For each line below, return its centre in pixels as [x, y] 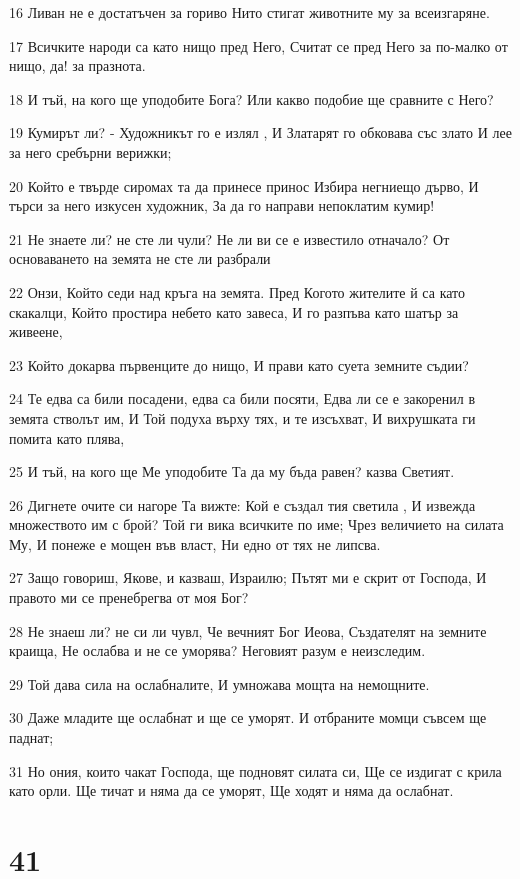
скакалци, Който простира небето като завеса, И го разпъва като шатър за [234, 311]
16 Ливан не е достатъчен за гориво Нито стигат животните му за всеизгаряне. [249, 12]
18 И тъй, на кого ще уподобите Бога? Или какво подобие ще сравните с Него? [251, 98]
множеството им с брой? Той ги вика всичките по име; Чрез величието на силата [256, 524]
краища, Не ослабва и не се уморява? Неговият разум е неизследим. [217, 650]
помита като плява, [67, 437]
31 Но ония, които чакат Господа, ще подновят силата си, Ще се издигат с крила [255, 770]
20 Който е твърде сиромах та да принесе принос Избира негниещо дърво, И [244, 185]
